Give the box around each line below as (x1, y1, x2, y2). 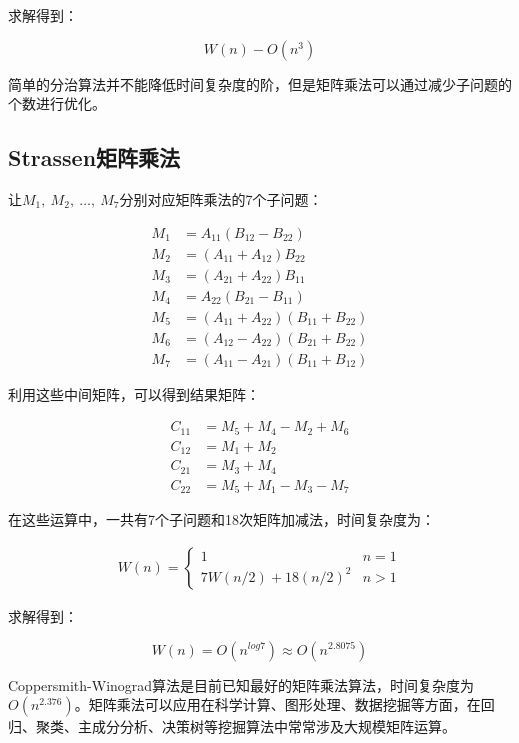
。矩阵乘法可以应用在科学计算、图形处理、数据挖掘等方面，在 (74, 694, 481, 715)
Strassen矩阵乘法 (8, 142, 181, 173)
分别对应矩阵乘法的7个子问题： (119, 188, 323, 209)
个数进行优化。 (8, 93, 106, 114)
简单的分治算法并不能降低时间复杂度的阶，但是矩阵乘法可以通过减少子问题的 (8, 73, 512, 94)
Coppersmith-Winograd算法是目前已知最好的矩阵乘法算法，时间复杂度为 (8, 674, 475, 695)
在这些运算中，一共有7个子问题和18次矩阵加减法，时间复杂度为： (8, 509, 435, 530)
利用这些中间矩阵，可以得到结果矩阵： (8, 383, 260, 404)
